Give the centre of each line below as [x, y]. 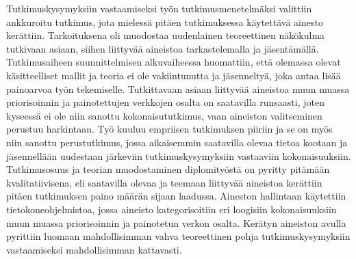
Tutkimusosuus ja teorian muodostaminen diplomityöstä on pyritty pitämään [168, 169]
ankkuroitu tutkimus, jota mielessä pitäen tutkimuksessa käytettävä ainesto [165, 22]
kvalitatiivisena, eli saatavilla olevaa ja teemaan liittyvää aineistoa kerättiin [164, 182]
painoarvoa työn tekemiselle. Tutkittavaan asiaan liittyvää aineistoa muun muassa [178, 88]
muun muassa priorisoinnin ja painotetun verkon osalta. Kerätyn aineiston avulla [176, 222]
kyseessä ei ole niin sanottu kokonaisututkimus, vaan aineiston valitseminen [164, 115]
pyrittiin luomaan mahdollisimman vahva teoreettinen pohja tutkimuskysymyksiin [178, 236]
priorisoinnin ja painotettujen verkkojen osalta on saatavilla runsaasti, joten [165, 102]
